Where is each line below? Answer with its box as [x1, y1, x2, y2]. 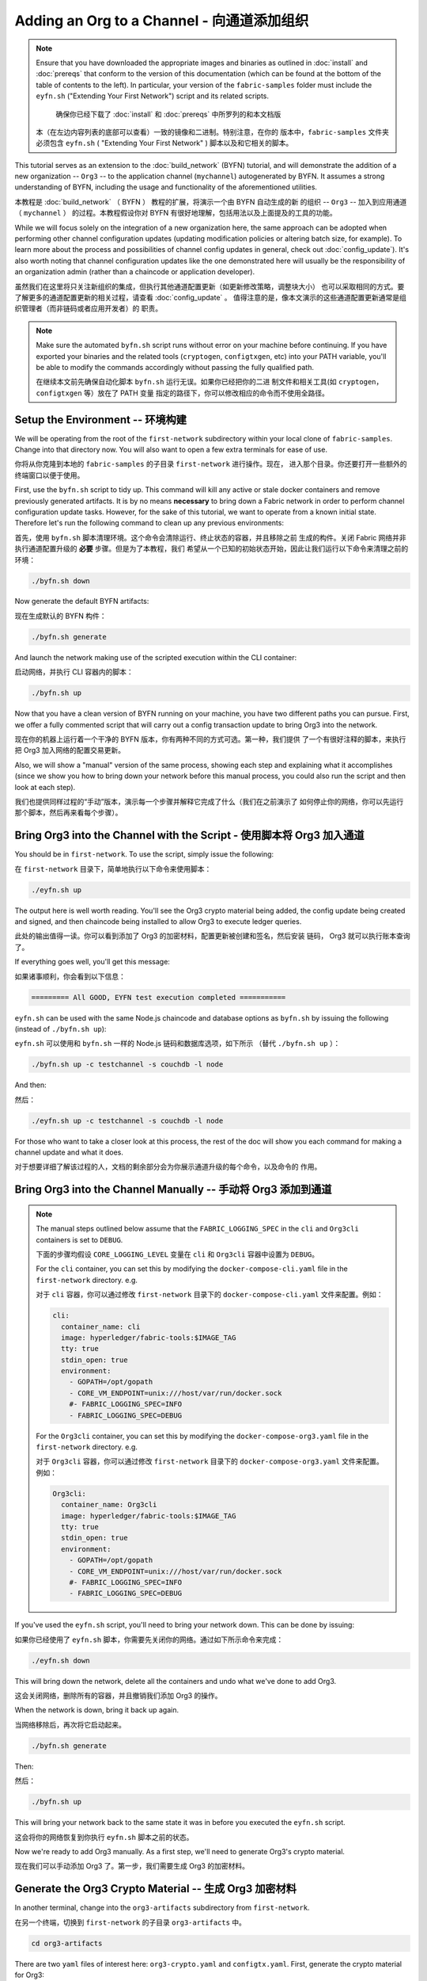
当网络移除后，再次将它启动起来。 [14, 1720, 126, 1729]
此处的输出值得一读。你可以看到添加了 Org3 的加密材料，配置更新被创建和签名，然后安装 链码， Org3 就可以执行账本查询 [14, 931, 410, 941]
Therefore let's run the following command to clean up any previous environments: [14, 518, 285, 528]
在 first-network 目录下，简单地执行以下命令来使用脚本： [14, 864, 212, 873]
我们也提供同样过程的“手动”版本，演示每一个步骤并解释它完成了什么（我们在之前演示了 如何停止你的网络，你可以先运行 [14, 796, 404, 806]
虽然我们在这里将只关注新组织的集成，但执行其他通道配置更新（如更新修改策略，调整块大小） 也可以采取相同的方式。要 [14, 281, 405, 291]
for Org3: [14, 1970, 45, 1979]
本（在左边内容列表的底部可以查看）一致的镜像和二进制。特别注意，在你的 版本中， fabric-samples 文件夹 [36, 127, 389, 136]
